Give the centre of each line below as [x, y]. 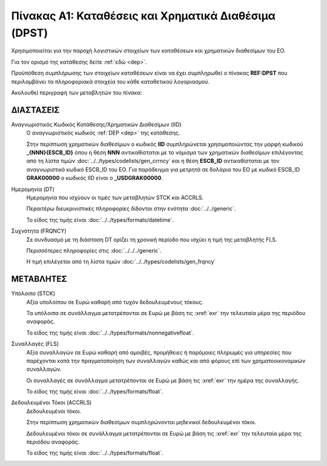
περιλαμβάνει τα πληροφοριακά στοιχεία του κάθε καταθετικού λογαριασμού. [111, 81]
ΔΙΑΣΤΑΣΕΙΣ [35, 110]
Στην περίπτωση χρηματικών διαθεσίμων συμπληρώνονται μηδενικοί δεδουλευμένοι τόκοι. [141, 422]
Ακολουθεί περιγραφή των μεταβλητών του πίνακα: [77, 92]
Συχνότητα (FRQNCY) [39, 231]
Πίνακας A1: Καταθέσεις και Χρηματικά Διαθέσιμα [143, 16]
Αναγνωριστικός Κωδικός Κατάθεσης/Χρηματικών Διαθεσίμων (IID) [96, 124]
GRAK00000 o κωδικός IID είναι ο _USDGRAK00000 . [94, 178]
